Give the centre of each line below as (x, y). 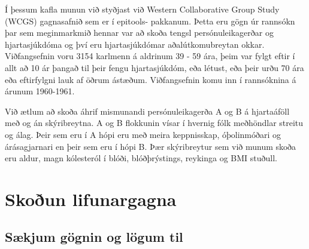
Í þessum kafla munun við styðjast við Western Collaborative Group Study (142, 9)
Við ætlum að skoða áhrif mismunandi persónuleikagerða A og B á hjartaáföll (147, 111)
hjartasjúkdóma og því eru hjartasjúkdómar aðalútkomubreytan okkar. (135, 44)
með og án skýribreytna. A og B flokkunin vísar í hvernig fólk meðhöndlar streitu (154, 123)
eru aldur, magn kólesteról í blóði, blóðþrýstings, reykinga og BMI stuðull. (141, 158)
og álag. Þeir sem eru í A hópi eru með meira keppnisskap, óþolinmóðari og (143, 134)
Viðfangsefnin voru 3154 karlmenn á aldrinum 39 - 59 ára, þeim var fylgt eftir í (150, 56)
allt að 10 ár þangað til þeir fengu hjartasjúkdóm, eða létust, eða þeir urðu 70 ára (154, 67)
